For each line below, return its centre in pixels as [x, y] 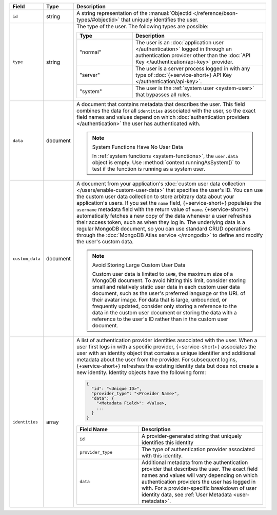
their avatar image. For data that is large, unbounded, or [160, 300]
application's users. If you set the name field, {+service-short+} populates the [169, 203]
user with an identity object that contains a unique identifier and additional [166, 353]
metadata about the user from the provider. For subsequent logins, [156, 359]
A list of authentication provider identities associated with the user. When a [167, 340]
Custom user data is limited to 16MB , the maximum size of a [163, 274]
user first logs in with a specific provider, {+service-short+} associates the [166, 347]
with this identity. [162, 455]
